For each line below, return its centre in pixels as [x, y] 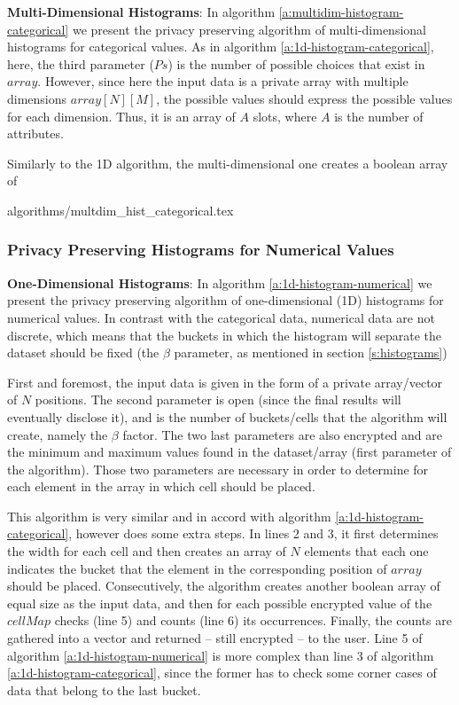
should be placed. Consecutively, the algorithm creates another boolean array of [224, 586]
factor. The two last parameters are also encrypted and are [282, 434]
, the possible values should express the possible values [304, 98]
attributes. [35, 133]
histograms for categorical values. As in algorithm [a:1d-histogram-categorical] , [221, 47]
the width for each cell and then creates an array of [147, 551]
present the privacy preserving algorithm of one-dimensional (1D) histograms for [226, 300]
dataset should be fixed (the [83, 352]
